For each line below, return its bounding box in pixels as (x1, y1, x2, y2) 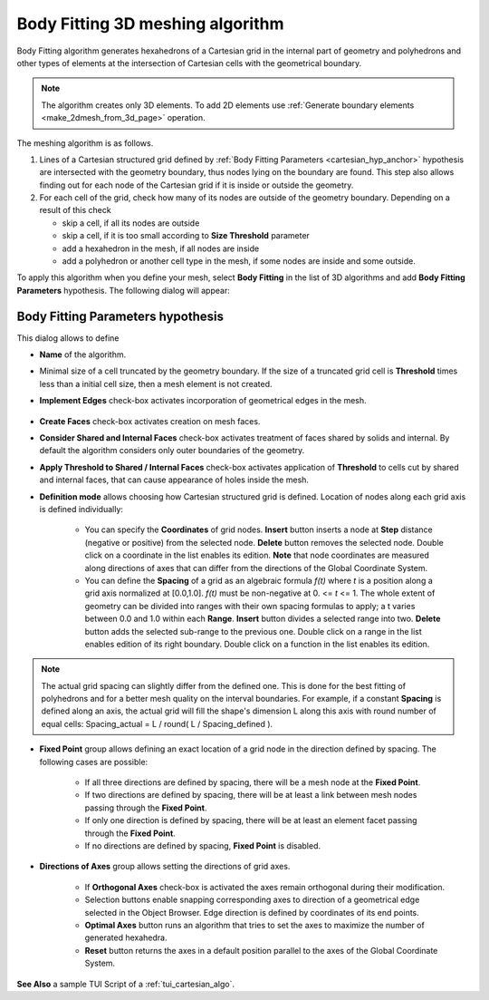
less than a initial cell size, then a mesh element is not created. (39, 378, 273, 389)
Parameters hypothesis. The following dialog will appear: (16, 285, 230, 296)
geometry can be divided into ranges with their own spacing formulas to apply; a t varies (84, 600, 416, 611)
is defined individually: (39, 504, 124, 514)
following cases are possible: (39, 756, 149, 767)
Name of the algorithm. (39, 349, 127, 360)
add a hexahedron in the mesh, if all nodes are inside (62, 243, 260, 254)
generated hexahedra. (84, 932, 168, 943)
